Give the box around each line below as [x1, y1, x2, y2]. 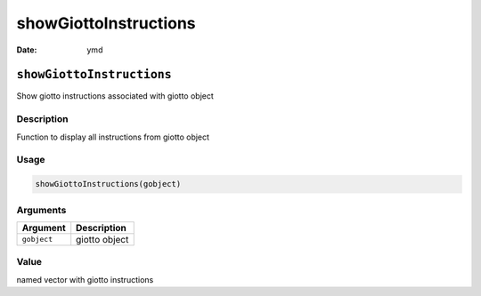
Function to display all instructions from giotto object [16, 132, 209, 142]
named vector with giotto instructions [16, 274, 154, 284]
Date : [16, 44, 37, 55]
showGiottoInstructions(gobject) [35, 179, 182, 189]
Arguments [16, 204, 67, 216]
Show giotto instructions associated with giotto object [16, 91, 214, 101]
